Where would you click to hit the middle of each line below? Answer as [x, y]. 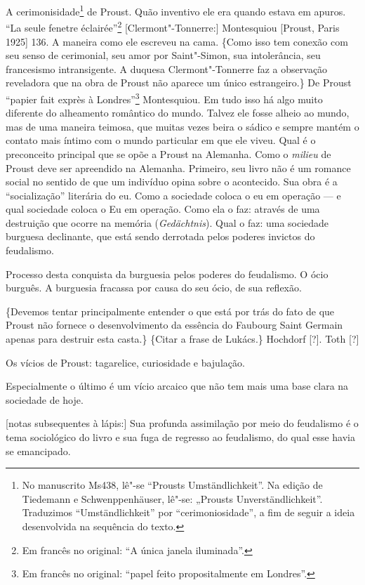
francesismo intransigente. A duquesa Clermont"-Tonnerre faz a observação [167, 68]
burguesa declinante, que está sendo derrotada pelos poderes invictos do [160, 236]
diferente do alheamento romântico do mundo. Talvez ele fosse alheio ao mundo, [178, 113]
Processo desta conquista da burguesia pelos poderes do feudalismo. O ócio [167, 274]
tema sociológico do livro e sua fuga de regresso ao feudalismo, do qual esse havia [180, 437]
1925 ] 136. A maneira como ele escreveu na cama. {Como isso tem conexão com [177, 41]
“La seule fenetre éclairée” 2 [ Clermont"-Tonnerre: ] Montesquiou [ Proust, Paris [173, 26]
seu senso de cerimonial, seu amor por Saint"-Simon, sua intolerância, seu [163, 55]
